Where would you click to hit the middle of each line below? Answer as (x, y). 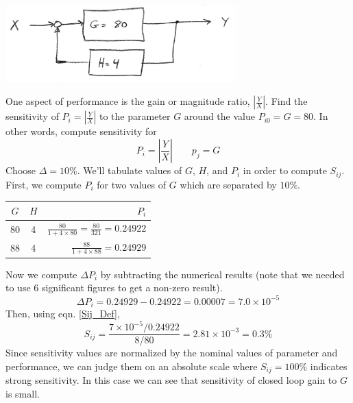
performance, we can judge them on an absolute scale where (132, 366)
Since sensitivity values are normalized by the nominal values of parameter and (172, 353)
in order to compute (285, 170)
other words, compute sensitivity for (81, 131)
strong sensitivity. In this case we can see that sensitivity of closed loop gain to (171, 380)
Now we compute (41, 274)
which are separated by (228, 184)
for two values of (132, 184)
